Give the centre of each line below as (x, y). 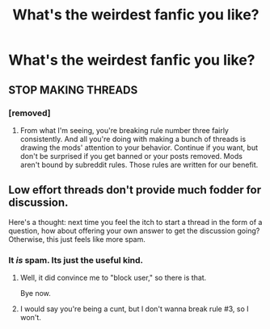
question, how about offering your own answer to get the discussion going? (134, 231)
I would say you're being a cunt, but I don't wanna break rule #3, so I (134, 309)
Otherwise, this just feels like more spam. (77, 239)
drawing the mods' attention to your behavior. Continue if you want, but (139, 148)
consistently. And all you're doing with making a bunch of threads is (133, 139)
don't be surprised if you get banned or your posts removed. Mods (131, 156)
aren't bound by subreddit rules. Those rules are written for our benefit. (139, 164)
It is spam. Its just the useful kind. (76, 260)
